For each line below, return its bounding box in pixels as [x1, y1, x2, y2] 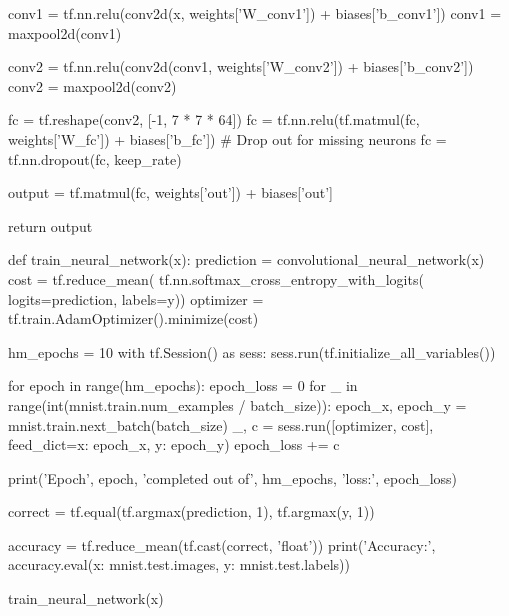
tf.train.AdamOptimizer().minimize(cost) [8, 308, 259, 329]
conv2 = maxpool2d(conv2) [8, 75, 177, 96]
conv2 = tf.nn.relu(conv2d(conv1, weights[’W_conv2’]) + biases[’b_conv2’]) [8, 56, 474, 77]
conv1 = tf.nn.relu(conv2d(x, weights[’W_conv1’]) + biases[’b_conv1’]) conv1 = [8, 3, 502, 23]
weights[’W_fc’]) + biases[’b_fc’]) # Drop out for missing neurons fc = [8, 128, 447, 149]
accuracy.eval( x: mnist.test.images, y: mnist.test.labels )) [8, 554, 350, 575]
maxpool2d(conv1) [8, 22, 122, 43]
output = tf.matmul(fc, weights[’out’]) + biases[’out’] [8, 182, 333, 203]
